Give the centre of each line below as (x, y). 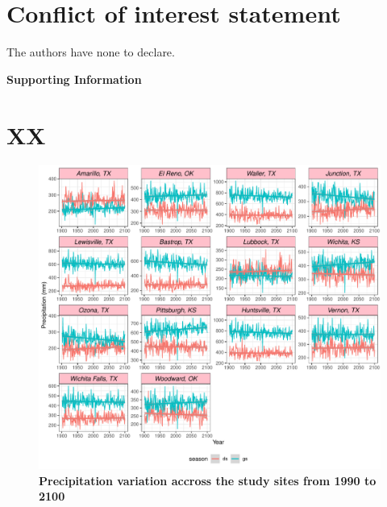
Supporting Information (74, 79)
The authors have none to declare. (91, 52)
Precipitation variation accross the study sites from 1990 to (208, 480)
